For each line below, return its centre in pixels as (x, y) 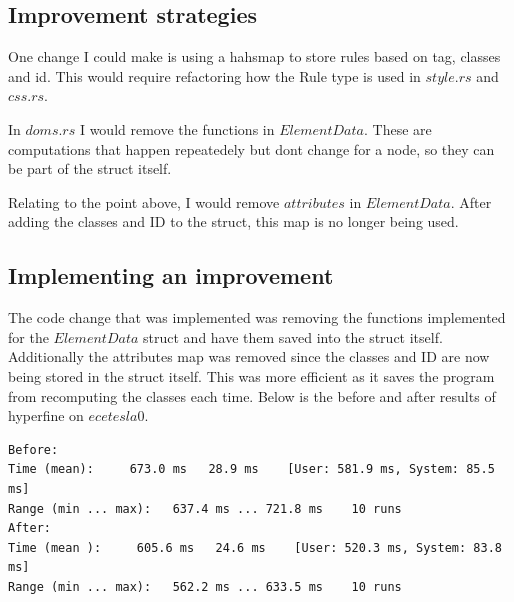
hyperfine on (46, 415)
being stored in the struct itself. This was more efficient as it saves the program (251, 375)
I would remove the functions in (177, 128)
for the (28, 336)
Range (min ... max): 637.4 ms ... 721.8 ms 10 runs (205, 508)
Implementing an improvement (171, 275)
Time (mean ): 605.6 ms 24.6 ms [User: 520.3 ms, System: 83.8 (255, 547)
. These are (397, 128)
